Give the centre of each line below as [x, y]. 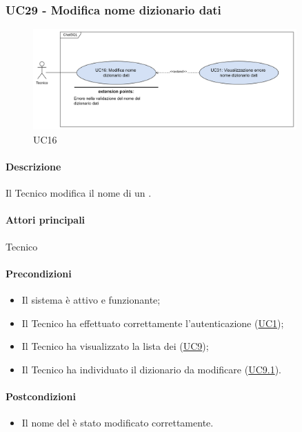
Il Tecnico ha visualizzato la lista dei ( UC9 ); [115, 346]
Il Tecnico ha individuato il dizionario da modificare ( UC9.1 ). [151, 369]
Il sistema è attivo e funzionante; [91, 300]
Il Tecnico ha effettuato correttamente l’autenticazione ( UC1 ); [153, 323]
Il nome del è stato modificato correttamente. [118, 423]
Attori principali [46, 220]
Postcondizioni [41, 396]
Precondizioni [39, 273]
